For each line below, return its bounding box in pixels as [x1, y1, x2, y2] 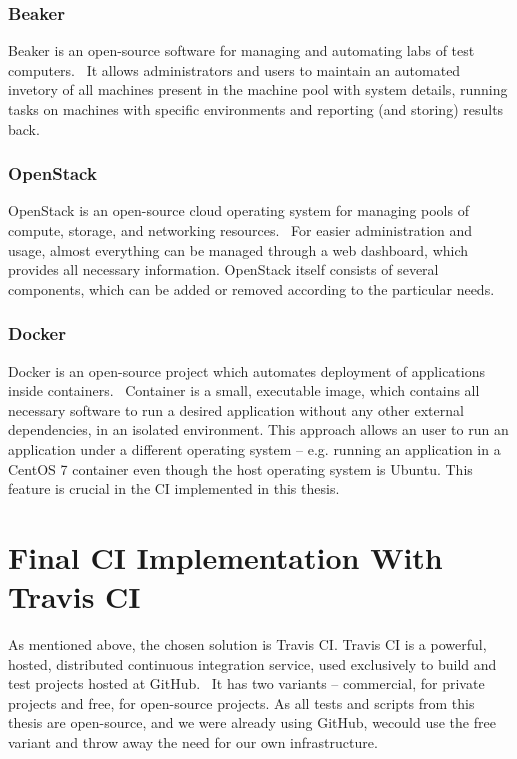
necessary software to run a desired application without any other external [8, 399, 464, 420]
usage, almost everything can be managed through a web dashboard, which [8, 239, 469, 260]
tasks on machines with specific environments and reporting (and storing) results [8, 99, 504, 119]
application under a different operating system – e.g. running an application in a [8, 438, 501, 459]
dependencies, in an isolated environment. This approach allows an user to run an [8, 419, 509, 440]
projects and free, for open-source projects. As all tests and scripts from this [8, 692, 475, 713]
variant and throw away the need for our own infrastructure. [8, 732, 378, 753]
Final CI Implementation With [8, 536, 443, 577]
